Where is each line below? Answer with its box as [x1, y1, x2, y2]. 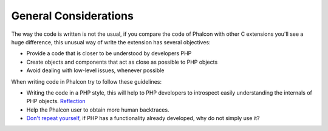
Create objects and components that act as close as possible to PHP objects [26, 58, 218, 65]
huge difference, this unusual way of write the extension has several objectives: [11, 38, 211, 45]
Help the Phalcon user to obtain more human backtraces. [26, 106, 169, 113]
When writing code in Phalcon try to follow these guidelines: [11, 78, 162, 85]
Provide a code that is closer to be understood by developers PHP [26, 50, 192, 57]
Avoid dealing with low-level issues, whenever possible [26, 67, 165, 74]
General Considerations [11, 9, 134, 22]
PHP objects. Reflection [26, 98, 86, 105]
